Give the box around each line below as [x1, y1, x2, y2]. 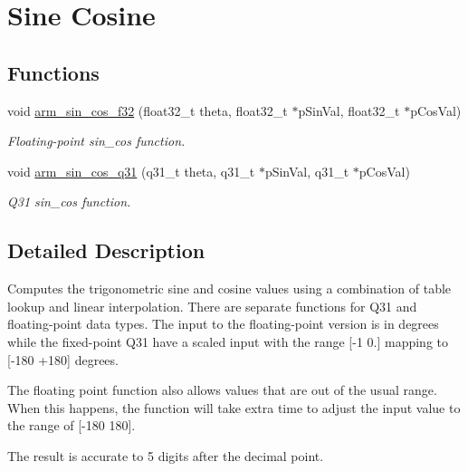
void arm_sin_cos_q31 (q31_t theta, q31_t [7, 161, 255, 180]
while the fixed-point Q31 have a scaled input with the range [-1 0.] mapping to [7, 332, 449, 351]
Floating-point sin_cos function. [7, 131, 186, 150]
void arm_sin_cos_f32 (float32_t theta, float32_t [7, 101, 288, 120]
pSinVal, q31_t [264, 161, 349, 180]
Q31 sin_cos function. [7, 192, 131, 211]
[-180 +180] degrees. [7, 350, 119, 369]
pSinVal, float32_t [298, 101, 400, 120]
